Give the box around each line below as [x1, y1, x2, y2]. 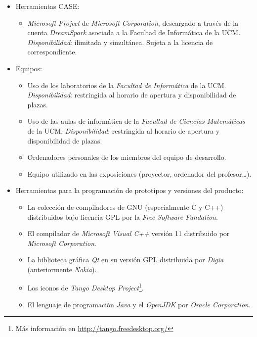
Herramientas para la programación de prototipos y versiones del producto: [15, 185, 244, 195]
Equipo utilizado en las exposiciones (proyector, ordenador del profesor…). [27, 168, 252, 179]
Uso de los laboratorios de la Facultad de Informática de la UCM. [27, 80, 226, 90]
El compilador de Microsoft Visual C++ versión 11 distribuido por [27, 228, 230, 239]
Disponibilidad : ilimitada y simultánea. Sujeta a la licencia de [27, 37, 213, 47]
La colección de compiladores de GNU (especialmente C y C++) [27, 201, 223, 212]
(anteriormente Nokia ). [27, 264, 97, 274]
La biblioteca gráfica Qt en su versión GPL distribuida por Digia [27, 254, 224, 265]
